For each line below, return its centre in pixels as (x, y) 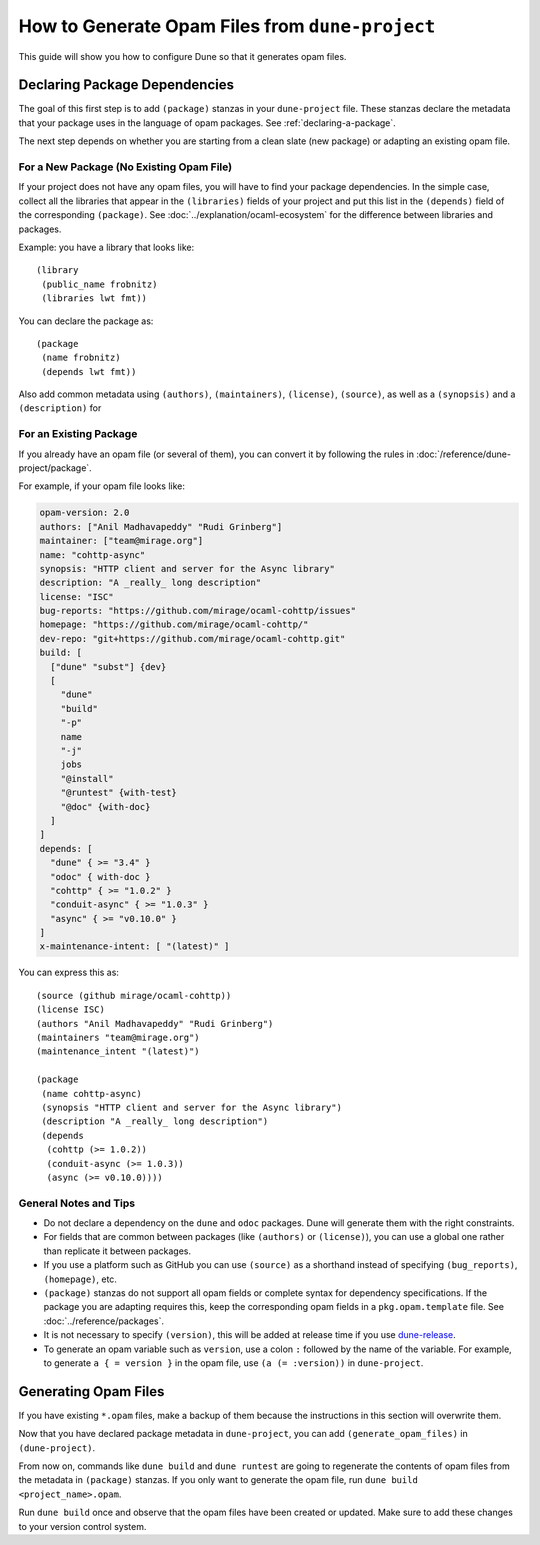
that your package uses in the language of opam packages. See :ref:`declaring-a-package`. (207, 122)
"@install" (87, 778)
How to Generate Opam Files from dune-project (227, 26)
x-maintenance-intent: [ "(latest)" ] (134, 946)
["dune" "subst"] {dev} (108, 666)
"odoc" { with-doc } (100, 876)
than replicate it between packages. (117, 1251)
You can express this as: (69, 972)
